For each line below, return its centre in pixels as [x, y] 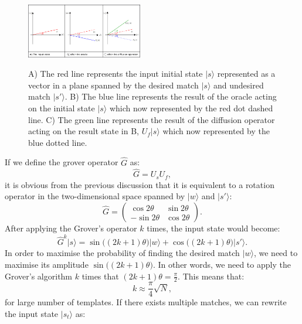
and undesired [238, 85]
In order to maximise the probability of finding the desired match [122, 253]
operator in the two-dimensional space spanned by [95, 196]
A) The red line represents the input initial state [116, 74]
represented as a [246, 74]
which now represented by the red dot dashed [191, 108]
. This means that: [211, 276]
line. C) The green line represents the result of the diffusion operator [152, 119]
